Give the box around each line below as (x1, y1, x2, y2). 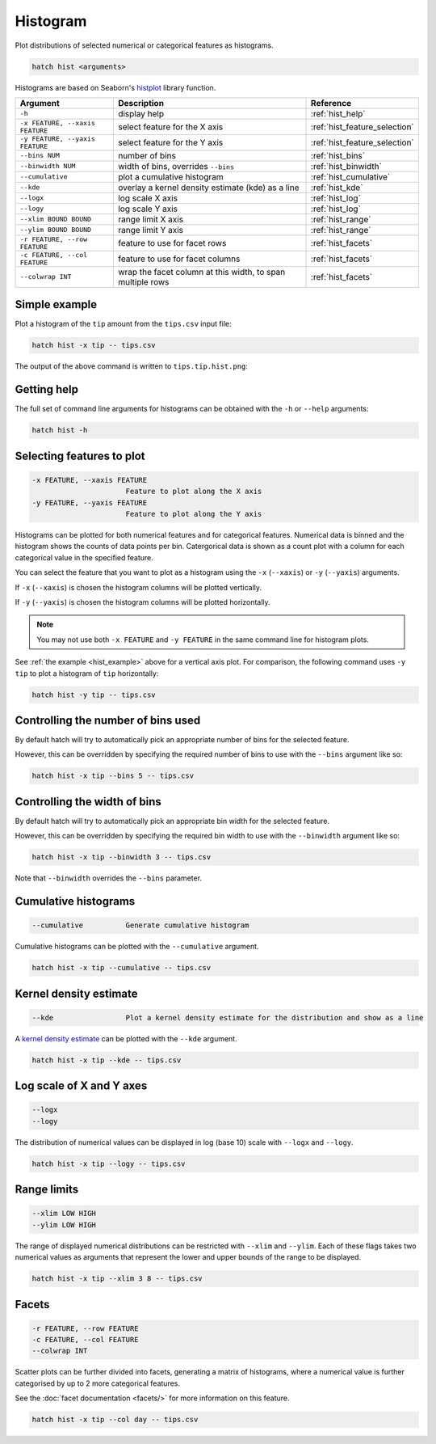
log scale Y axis (118, 203, 178, 214)
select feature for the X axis (118, 121, 224, 133)
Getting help (15, 382, 78, 396)
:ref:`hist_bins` (311, 150, 366, 161)
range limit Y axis (118, 224, 184, 235)
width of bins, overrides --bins (118, 160, 234, 171)
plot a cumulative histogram (118, 171, 224, 182)
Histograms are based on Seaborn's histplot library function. (15, 82, 216, 92)
